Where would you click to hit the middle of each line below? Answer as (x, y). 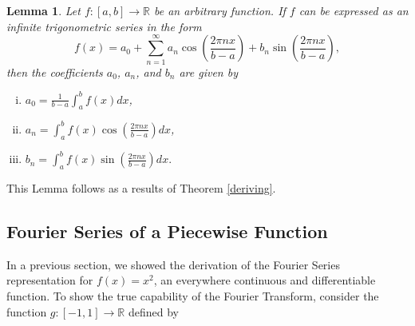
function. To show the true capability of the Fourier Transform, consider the (193, 295)
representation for (50, 280)
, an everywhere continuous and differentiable (265, 280)
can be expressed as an (354, 10)
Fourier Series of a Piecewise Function (167, 231)
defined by (153, 311)
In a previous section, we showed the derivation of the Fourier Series (173, 264)
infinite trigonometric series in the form (104, 26)
